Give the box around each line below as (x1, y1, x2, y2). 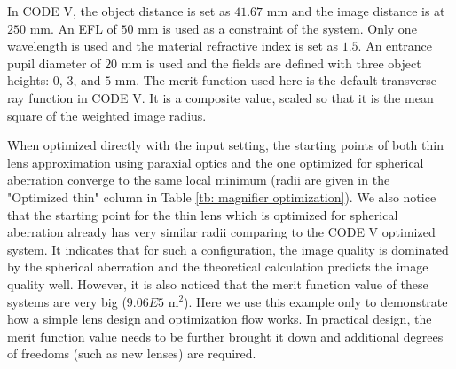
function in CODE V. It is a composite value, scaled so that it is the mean (28, 88, 434, 106)
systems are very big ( (7, 292, 127, 310)
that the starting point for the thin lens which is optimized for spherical (7, 205, 398, 224)
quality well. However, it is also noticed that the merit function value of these (7, 274, 428, 293)
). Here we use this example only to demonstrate (184, 292, 448, 310)
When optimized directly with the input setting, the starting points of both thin (7, 136, 444, 154)
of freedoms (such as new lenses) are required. (7, 344, 256, 363)
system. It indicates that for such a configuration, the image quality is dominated (7, 239, 449, 258)
